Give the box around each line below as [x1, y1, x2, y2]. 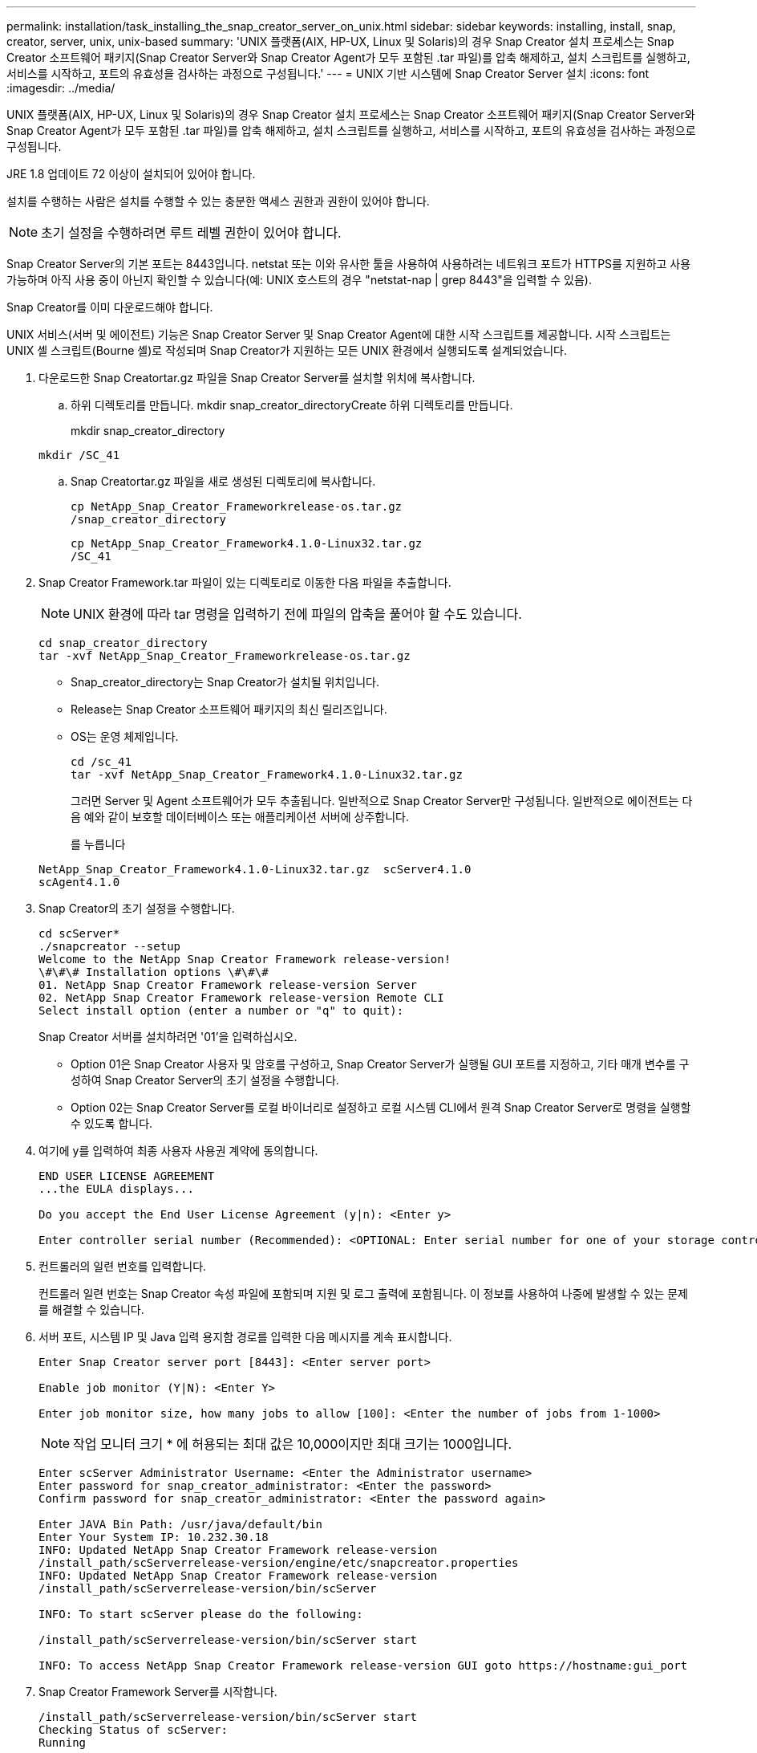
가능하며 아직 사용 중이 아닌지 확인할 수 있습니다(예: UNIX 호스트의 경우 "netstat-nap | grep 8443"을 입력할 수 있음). [6, 273, 592, 287]
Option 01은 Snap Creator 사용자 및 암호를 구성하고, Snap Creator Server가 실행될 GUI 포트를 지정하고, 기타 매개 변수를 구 [71, 1057, 690, 1071]
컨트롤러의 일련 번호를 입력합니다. [38, 1259, 207, 1273]
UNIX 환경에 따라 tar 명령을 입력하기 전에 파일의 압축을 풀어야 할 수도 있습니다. [73, 606, 522, 622]
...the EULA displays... [38, 1182, 194, 1195]
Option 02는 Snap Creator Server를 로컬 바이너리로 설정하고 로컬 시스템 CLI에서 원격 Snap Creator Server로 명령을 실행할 [71, 1100, 691, 1114]
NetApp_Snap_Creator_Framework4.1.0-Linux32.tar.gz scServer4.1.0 [38, 863, 472, 876]
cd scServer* [38, 927, 120, 940]
